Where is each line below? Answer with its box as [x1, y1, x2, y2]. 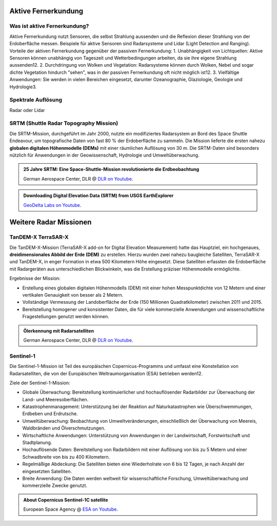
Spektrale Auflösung [9, 96, 63, 104]
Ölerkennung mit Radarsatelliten [23, 327, 94, 334]
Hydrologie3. [9, 84, 37, 90]
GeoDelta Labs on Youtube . [23, 202, 82, 208]
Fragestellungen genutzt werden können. [22, 314, 110, 320]
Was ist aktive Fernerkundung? [9, 23, 89, 30]
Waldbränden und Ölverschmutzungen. [22, 425, 106, 431]
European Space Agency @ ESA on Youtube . [23, 506, 118, 513]
